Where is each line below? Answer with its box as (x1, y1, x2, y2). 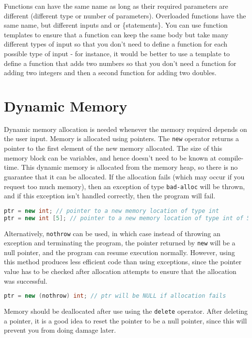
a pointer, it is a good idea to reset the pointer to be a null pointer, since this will (4, 315, 247, 325)
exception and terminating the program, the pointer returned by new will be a (4, 238, 236, 248)
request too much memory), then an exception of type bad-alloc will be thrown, (4, 181, 245, 191)
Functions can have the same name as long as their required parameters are (4, 1, 228, 11)
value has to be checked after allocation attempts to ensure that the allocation (4, 266, 236, 276)
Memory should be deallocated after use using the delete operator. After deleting (4, 306, 248, 316)
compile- (218, 152, 244, 162)
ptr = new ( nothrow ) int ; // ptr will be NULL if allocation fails (4, 292, 226, 300)
